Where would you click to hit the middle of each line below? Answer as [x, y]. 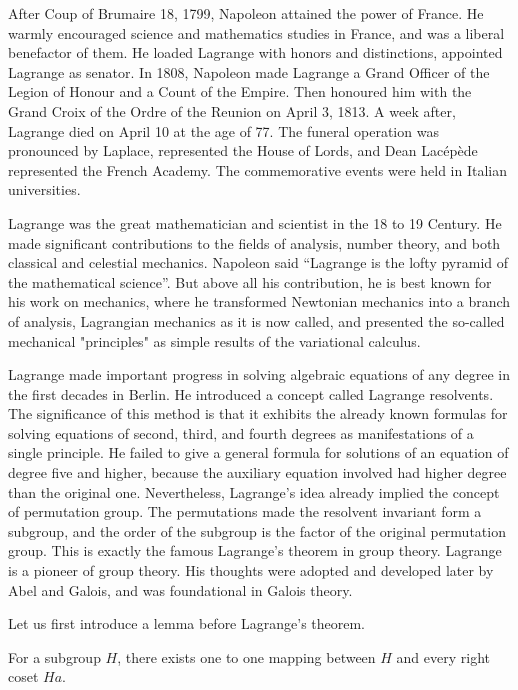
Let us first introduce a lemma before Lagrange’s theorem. [187, 623]
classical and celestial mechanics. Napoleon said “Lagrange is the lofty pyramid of [258, 262]
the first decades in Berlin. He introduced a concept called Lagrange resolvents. [251, 393]
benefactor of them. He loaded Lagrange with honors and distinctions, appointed [255, 52]
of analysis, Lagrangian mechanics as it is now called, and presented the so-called [256, 320]
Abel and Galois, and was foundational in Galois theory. [180, 589]
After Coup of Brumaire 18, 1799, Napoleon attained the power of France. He [246, 13]
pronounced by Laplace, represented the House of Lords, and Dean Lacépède [243, 150]
